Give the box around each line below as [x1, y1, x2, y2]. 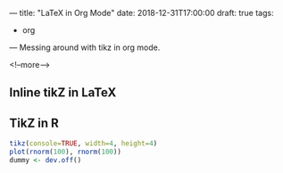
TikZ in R [9, 115, 60, 130]
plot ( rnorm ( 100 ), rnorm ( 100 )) [9, 147, 122, 157]
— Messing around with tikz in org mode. [9, 42, 161, 53]
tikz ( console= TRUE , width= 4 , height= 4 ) [9, 139, 158, 148]
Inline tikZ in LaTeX [9, 85, 117, 101]
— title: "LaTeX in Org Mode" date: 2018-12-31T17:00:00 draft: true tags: [9, 8, 274, 18]
